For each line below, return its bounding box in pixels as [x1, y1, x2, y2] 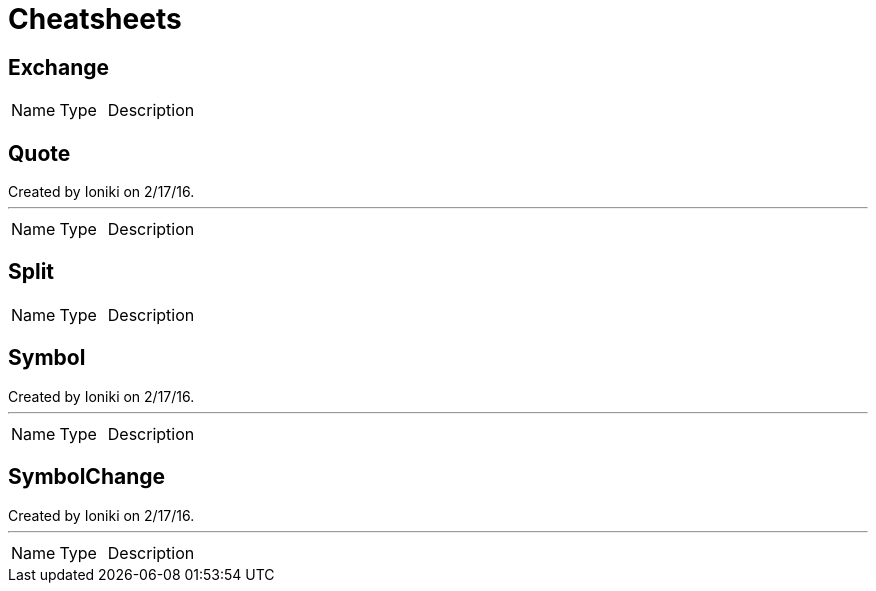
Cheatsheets [8, 2, 182, 36]
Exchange [8, 54, 109, 80]
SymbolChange [8, 464, 166, 490]
